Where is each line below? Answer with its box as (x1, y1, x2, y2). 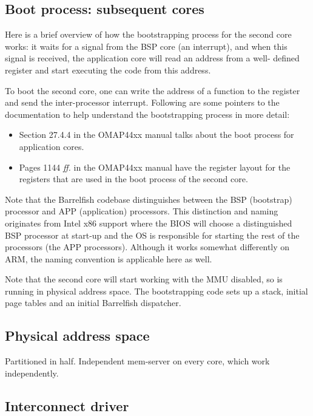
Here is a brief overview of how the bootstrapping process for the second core (5, 28, 292, 41)
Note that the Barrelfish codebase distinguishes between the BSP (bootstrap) (5, 193, 292, 205)
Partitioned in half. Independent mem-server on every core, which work (5, 355, 270, 367)
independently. (5, 366, 59, 379)
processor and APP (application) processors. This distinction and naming (5, 205, 278, 217)
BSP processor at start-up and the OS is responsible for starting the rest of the (5, 228, 300, 241)
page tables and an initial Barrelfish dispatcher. (5, 296, 181, 309)
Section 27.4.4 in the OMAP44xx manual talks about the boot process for (19, 128, 294, 141)
